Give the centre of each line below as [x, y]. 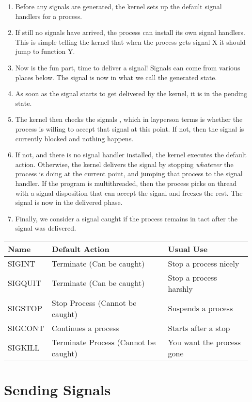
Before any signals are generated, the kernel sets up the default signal [118, 6]
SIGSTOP [25, 308]
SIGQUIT [25, 283]
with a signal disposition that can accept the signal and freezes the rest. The [129, 193]
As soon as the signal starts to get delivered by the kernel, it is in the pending [131, 93]
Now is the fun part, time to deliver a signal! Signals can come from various [128, 67]
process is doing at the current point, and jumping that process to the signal [129, 174]
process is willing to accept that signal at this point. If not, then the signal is [130, 128]
